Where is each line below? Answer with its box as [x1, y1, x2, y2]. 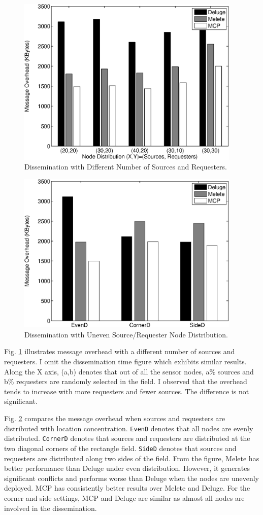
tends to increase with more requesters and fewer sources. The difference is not [4, 386, 249, 396]
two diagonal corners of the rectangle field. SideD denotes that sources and [4, 442, 237, 453]
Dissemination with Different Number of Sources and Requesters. [24, 161, 227, 172]
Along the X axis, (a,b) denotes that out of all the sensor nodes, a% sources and [4, 366, 254, 376]
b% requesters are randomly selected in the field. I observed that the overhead [4, 376, 247, 387]
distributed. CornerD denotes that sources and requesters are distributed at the [4, 433, 250, 443]
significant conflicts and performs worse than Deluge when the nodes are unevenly [4, 472, 259, 483]
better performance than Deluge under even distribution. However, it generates [4, 463, 250, 473]
